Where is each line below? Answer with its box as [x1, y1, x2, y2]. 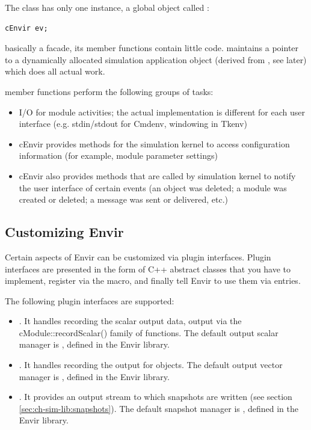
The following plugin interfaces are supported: [5, 294, 174, 307]
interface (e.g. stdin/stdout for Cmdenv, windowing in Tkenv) [19, 117, 247, 130]
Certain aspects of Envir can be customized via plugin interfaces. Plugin [5, 250, 271, 263]
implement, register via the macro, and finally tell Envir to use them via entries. [5, 274, 301, 287]
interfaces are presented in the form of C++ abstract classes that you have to [5, 262, 291, 275]
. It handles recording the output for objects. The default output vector [19, 358, 283, 371]
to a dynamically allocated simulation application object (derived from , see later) [5, 53, 307, 66]
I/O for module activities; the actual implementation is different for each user [19, 105, 305, 118]
